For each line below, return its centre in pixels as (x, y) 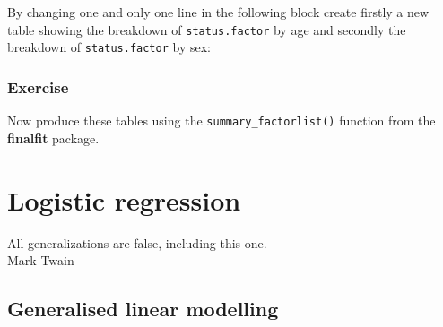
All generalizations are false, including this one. (137, 242)
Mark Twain (41, 260)
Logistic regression (124, 199)
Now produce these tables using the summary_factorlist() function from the (221, 120)
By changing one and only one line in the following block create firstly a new (218, 12)
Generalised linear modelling (143, 309)
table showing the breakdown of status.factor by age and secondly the (207, 29)
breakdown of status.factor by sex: (109, 47)
